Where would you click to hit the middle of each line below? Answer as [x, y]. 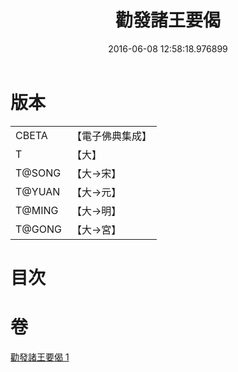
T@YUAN [38, 191]
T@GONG [38, 229]
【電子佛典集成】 [111, 136]
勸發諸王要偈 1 [40, 357]
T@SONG [38, 173]
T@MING [37, 210]
